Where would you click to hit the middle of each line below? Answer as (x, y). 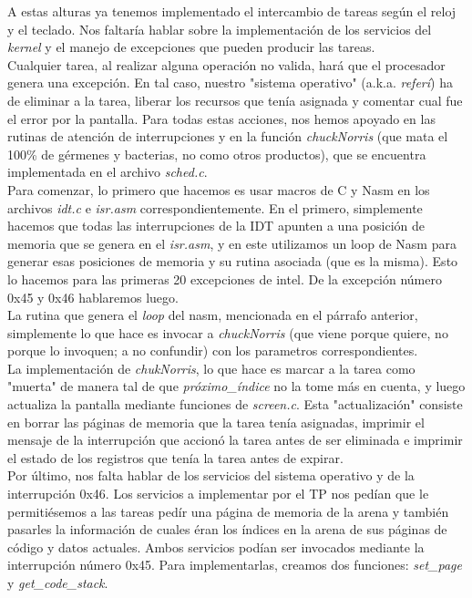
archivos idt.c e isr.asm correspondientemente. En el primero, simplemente (215, 207)
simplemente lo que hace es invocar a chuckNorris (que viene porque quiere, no (228, 332)
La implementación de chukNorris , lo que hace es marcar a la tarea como (211, 368)
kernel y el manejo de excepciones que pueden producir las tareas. (191, 47)
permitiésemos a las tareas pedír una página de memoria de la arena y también (228, 511)
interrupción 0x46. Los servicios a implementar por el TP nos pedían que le (218, 494)
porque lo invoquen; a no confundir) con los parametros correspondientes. (213, 351)
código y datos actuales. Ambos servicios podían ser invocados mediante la (216, 546)
